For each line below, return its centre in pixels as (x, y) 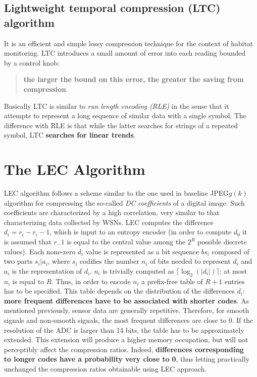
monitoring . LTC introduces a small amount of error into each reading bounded (125, 53)
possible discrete (222, 242)
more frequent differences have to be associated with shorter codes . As (127, 300)
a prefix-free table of (172, 281)
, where (59, 261)
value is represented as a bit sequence (142, 251)
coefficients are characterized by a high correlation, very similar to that (112, 212)
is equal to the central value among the (126, 242)
